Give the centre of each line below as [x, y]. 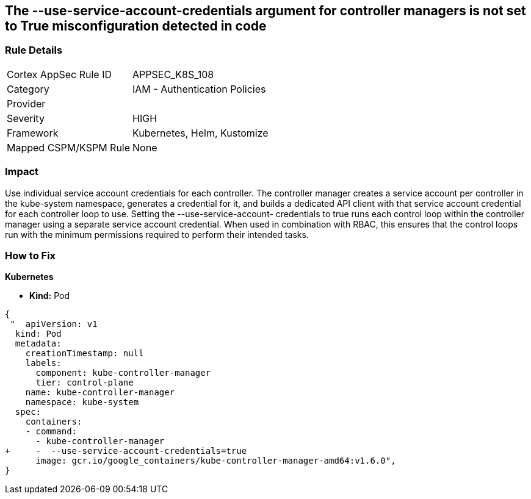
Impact [22, 172]
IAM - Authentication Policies [199, 89]
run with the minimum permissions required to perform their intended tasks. [157, 234]
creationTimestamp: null [85, 354]
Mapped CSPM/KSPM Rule [69, 147]
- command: [51, 432]
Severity [26, 118]
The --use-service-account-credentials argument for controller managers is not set [265, 11]
